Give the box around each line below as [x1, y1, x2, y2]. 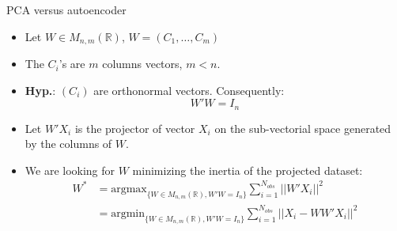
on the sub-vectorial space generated [214, 119, 391, 136]
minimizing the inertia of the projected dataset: [132, 161, 363, 178]
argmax [111, 183, 147, 195]
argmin [111, 207, 145, 219]
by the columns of [25, 135, 112, 152]
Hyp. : [25, 81, 56, 98]
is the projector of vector [74, 119, 195, 136]
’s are [59, 55, 85, 72]
